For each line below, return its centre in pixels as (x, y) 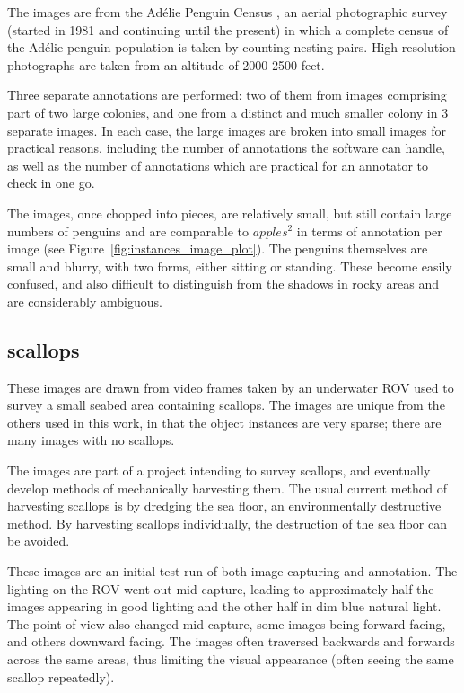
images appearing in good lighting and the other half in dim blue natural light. (224, 606)
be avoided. (39, 541)
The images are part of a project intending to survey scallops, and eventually (219, 471)
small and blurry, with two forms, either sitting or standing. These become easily (230, 266)
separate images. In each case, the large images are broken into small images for (227, 130)
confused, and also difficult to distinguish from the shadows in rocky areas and (223, 284)
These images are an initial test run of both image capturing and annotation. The (232, 571)
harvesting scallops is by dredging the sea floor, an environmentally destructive (224, 506)
